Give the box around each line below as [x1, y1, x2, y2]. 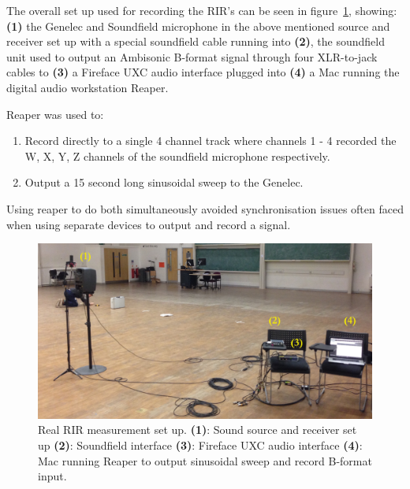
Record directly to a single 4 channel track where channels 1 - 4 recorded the [24, 132, 397, 149]
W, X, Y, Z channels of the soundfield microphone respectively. [24, 147, 330, 164]
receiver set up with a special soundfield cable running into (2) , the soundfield [6, 33, 385, 50]
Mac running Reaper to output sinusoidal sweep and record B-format [38, 452, 372, 469]
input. [38, 468, 67, 484]
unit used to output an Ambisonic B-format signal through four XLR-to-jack [6, 48, 378, 65]
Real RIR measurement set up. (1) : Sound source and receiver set [38, 421, 357, 438]
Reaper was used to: [6, 106, 104, 122]
